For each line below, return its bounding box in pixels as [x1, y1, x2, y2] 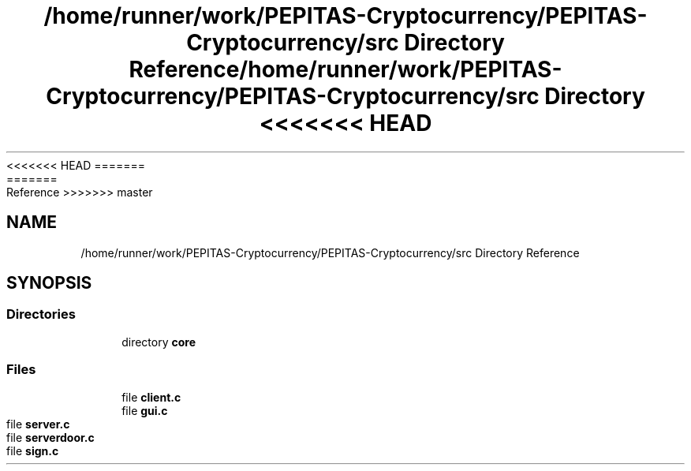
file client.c [121, 390, 181, 404]
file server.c [6, 417, 70, 431]
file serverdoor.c [6, 430, 95, 444]
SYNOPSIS [6, 273, 92, 293]
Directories [6, 306, 76, 323]
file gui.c [121, 403, 168, 417]
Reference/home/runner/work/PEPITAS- [129, 56, 562, 83]
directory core [121, 335, 196, 349]
